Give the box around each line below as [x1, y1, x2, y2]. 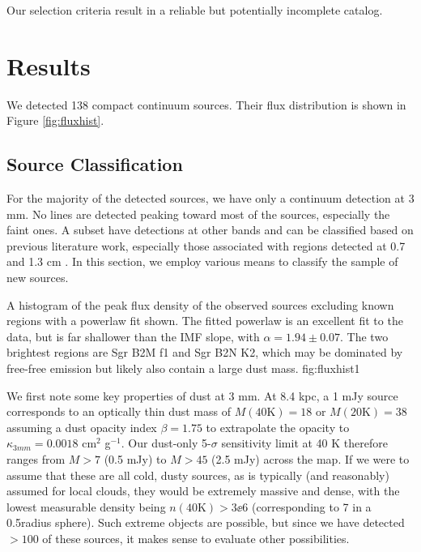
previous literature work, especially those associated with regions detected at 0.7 [6, 237, 406, 254]
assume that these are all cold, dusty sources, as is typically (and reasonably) [6, 466, 389, 483]
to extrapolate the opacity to [206, 418, 350, 435]
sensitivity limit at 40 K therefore [221, 434, 388, 451]
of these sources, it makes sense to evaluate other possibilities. [42, 529, 350, 546]
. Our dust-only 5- [121, 434, 211, 451]
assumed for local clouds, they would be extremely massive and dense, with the [6, 482, 400, 499]
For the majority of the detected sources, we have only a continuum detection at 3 [6, 190, 415, 207]
